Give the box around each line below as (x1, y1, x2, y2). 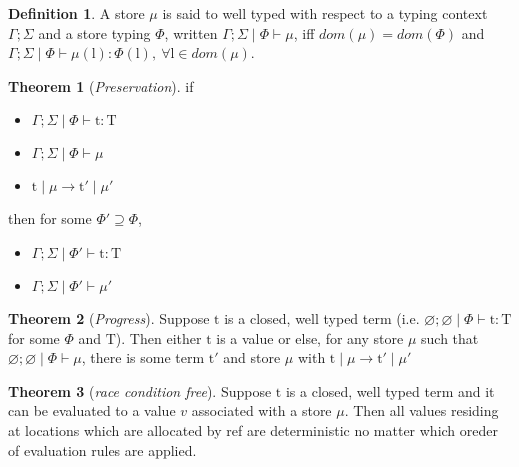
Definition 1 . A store (8, 3, 145, 23)
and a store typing (38, 22, 151, 43)
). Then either (115, 327, 202, 348)
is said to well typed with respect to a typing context (162, 3, 488, 23)
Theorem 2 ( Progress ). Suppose (8, 307, 210, 328)
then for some (8, 208, 92, 229)
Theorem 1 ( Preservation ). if (8, 75, 194, 96)
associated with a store (191, 400, 332, 421)
